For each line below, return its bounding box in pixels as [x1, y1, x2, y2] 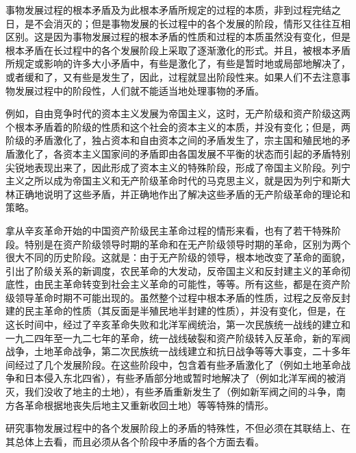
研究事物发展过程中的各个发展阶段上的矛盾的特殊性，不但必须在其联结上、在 [5, 421, 351, 435]
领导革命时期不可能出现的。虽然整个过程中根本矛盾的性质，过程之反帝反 [14, 290, 341, 304]
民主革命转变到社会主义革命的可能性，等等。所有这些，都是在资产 [43, 277, 341, 291]
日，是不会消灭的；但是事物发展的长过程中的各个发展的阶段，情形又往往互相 [5, 16, 351, 30]
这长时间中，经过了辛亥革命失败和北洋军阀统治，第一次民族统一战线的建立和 [5, 317, 351, 332]
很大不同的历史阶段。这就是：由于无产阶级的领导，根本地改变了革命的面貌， [5, 250, 351, 265]
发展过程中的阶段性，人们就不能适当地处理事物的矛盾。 [14, 83, 264, 97]
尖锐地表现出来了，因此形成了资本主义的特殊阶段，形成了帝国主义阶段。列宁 [5, 160, 351, 174]
